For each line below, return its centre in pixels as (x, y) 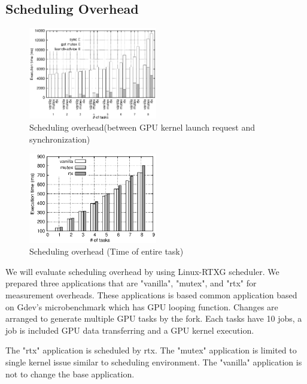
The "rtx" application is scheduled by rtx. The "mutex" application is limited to (151, 350)
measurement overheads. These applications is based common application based (151, 294)
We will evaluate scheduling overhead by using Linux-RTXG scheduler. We (142, 271)
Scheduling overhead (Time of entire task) (107, 251)
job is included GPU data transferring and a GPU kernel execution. (130, 330)
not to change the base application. (70, 374)
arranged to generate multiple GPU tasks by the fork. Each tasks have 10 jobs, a (154, 318)
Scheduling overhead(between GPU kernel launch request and (142, 127)
